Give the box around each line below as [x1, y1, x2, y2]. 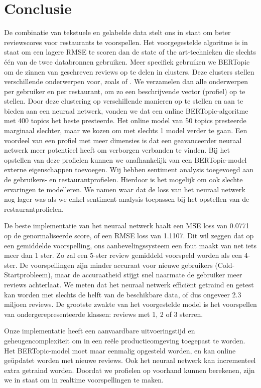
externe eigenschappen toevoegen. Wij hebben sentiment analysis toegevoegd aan [4, 164, 253, 175]
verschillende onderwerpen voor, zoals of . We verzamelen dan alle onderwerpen [4, 76, 248, 87]
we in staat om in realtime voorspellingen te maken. [4, 374, 164, 385]
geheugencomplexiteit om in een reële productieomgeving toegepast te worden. [4, 335, 245, 345]
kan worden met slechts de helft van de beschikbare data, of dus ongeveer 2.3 [4, 289, 241, 299]
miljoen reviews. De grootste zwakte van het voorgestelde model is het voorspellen [4, 299, 257, 309]
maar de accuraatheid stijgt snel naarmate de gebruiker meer [55, 269, 242, 280]
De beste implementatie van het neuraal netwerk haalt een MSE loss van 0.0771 [4, 220, 249, 231]
